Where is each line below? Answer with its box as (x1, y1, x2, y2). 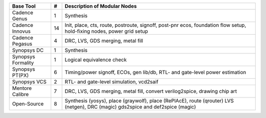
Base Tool (12, 3, 36, 9)
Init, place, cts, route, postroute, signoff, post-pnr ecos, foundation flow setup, (65, 22, 246, 28)
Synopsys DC (12, 47, 44, 53)
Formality (12, 59, 34, 66)
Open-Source (12, 100, 44, 107)
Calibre (12, 91, 29, 97)
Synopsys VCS (12, 78, 47, 85)
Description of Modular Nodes (65, 3, 137, 9)
